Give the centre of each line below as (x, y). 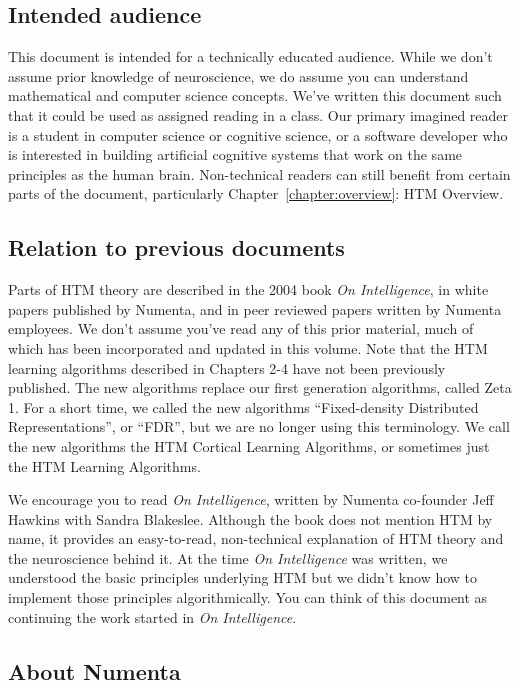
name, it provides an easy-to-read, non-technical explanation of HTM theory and (256, 538)
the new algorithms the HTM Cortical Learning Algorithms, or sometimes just (249, 445)
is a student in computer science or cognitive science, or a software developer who (258, 134)
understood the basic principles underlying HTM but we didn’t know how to (243, 577)
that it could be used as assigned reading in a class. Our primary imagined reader (258, 114)
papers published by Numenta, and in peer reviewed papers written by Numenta (255, 308)
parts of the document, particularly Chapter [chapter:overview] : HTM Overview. (256, 193)
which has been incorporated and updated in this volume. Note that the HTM (248, 347)
